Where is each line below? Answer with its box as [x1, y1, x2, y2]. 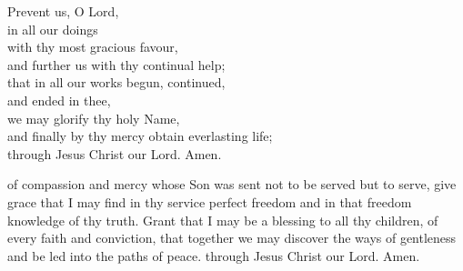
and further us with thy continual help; [7, 55, 226, 74]
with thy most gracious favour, [7, 37, 178, 56]
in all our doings [7, 19, 98, 38]
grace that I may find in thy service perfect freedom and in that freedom [7, 192, 412, 211]
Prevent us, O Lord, [7, 2, 119, 20]
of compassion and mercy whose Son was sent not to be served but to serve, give [7, 175, 457, 194]
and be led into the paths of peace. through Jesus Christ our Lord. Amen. [7, 246, 420, 265]
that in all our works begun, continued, [7, 73, 226, 92]
